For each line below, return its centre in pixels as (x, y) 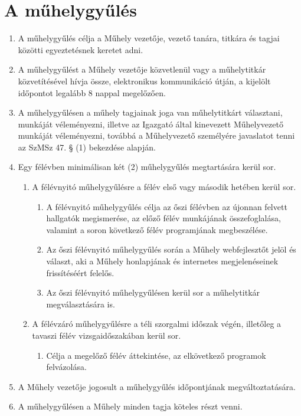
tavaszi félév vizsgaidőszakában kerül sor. (107, 335)
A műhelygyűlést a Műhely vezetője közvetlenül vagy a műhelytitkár (142, 69)
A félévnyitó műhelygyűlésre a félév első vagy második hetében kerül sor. (164, 187)
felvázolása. (66, 367)
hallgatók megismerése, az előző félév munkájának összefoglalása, (163, 218)
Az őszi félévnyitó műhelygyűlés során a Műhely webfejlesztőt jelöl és (171, 249)
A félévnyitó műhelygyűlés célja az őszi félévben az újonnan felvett (167, 206)
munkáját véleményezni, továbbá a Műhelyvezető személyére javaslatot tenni (156, 135)
